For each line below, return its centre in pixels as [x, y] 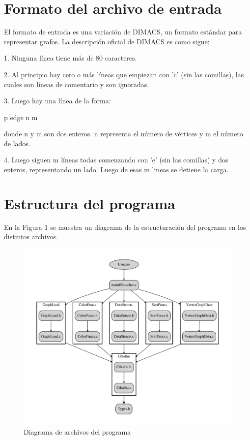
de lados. [17, 143]
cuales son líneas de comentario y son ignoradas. [77, 84]
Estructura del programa [90, 203]
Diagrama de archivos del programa [77, 432]
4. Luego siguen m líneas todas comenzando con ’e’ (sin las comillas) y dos [116, 160]
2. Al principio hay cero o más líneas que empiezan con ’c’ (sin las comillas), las [124, 74]
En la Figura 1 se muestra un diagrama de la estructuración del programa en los [125, 227]
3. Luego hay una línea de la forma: [57, 101]
